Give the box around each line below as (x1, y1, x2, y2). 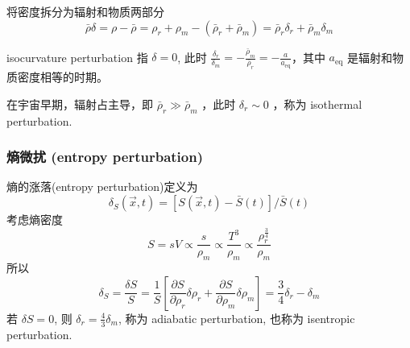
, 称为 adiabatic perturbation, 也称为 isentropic (118, 309, 355, 326)
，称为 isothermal (272, 95, 362, 112)
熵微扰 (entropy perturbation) (6, 147, 203, 167)
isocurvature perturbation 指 (6, 48, 148, 65)
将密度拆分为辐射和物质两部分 (6, 3, 164, 19)
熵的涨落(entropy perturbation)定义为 (6, 178, 198, 195)
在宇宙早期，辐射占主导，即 (6, 95, 153, 112)
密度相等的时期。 (17, 68, 108, 85)
